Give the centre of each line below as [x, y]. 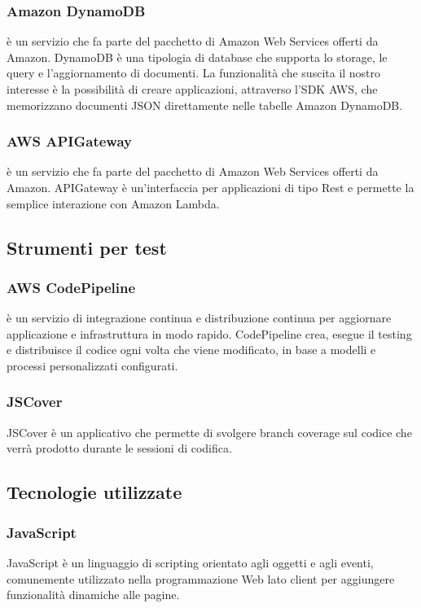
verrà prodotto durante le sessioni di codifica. [119, 448]
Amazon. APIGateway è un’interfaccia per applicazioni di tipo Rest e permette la [210, 187]
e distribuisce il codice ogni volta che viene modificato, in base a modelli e [191, 350]
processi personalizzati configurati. [92, 365]
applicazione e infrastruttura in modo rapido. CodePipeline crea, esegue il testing [209, 333]
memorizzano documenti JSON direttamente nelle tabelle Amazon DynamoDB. [205, 105]
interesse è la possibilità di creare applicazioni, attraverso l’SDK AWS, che [192, 89]
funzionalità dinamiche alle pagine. [93, 595]
